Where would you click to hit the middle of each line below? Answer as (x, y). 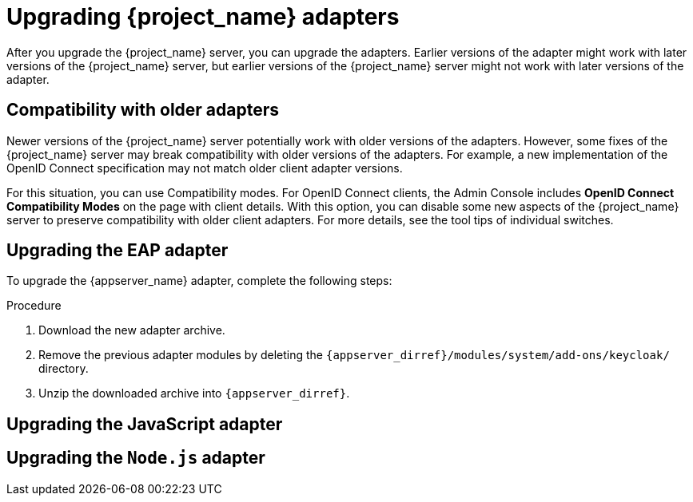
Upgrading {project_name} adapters (203, 17)
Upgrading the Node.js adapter (136, 458)
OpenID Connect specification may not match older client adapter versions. (205, 168)
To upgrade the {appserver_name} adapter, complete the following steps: (199, 281)
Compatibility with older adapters (143, 110)
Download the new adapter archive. (132, 330)
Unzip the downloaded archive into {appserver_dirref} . (194, 393)
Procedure (34, 306)
